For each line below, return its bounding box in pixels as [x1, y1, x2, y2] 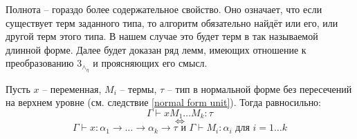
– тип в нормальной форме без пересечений [167, 81, 352, 96]
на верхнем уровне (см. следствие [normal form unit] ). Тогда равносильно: [6, 95, 322, 109]
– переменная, [42, 81, 102, 96]
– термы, [120, 81, 157, 96]
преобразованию [6, 56, 74, 70]
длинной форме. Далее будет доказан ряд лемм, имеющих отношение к [6, 42, 306, 56]
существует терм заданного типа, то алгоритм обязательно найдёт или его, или [6, 15, 338, 30]
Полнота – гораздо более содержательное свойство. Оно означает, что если [6, 2, 322, 16]
